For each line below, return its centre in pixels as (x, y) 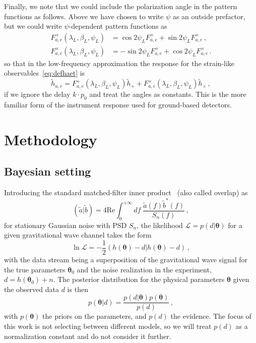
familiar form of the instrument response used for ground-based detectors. (118, 105)
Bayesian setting (48, 171)
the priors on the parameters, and (94, 316)
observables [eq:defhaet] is (45, 73)
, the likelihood (160, 225)
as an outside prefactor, (209, 16)
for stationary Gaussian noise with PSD (66, 225)
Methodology (51, 139)
